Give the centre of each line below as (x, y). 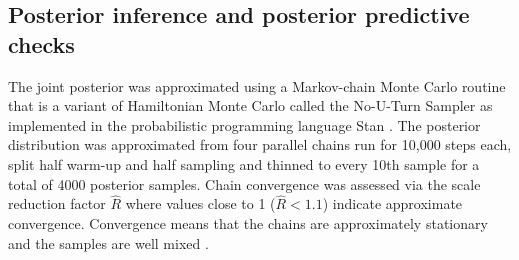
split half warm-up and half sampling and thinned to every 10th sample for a (244, 163)
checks (41, 43)
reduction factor (57, 203)
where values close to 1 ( (200, 203)
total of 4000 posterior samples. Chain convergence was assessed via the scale (244, 183)
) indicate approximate (392, 203)
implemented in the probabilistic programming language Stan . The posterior (244, 124)
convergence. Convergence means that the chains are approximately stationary (248, 222)
